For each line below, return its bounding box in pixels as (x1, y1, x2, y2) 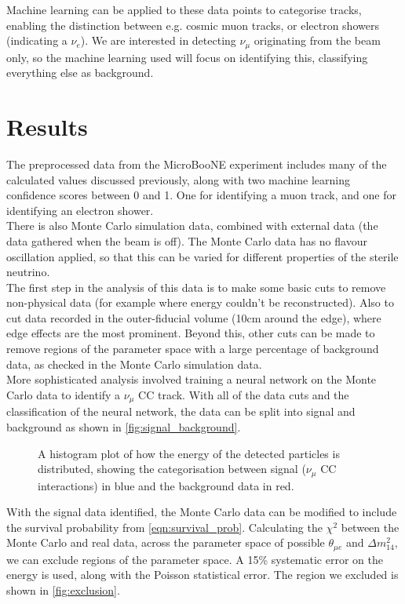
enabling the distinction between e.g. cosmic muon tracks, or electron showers (6, 16, 379, 33)
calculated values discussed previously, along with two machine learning (6, 171, 350, 187)
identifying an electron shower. (6, 202, 154, 218)
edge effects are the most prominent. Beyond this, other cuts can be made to (6, 325, 375, 341)
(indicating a (6, 32, 67, 49)
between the (341, 518, 400, 535)
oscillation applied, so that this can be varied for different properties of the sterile (6, 248, 399, 264)
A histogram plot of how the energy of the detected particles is (38, 445, 340, 461)
